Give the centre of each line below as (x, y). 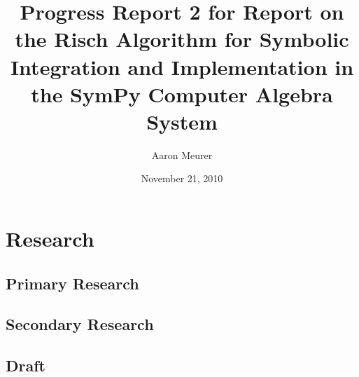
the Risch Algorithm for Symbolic (182, 39)
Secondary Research (80, 324)
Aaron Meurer (182, 155)
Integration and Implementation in (182, 66)
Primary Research (72, 283)
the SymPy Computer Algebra (182, 94)
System (182, 121)
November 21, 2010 (182, 178)
